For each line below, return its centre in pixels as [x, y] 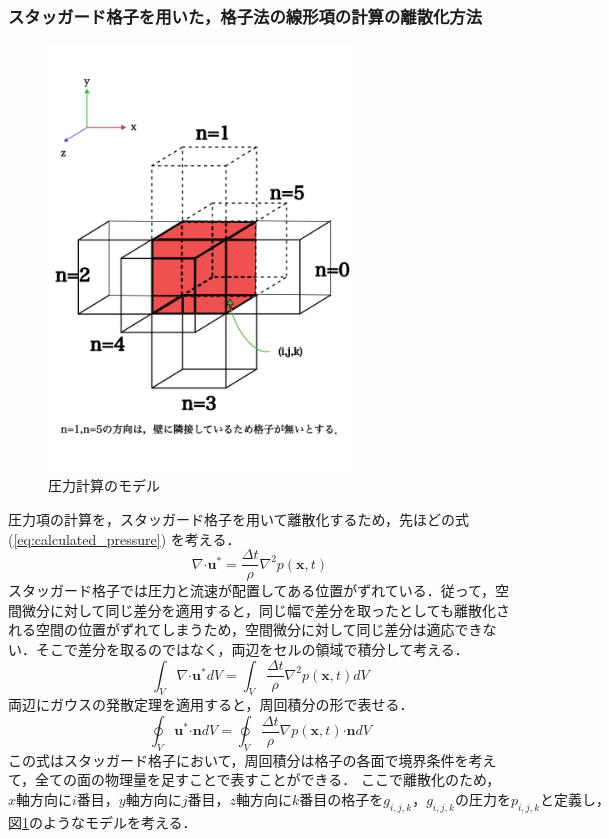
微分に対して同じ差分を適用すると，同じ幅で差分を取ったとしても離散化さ [265, 609]
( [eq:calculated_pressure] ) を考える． [124, 538]
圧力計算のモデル [104, 485]
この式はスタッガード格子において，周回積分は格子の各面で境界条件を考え [252, 759]
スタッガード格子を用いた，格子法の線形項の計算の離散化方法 [245, 15]
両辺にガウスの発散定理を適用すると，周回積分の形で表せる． [211, 704]
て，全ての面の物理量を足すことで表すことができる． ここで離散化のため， [254, 779]
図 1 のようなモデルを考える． [102, 821]
